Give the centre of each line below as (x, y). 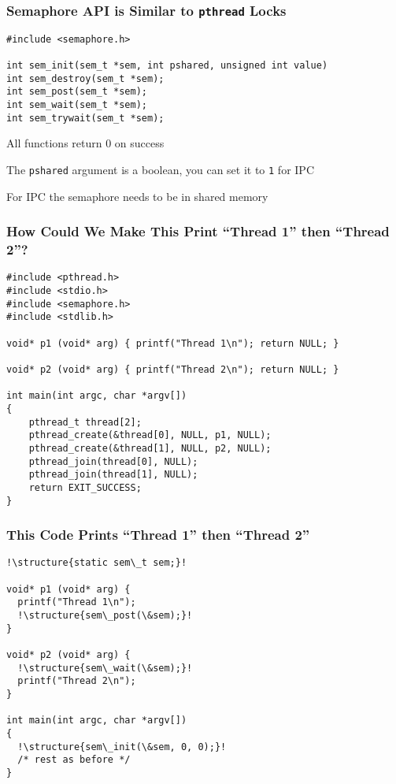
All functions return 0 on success (85, 143)
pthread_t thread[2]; (85, 422)
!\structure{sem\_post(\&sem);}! (105, 616)
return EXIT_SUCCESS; (85, 487)
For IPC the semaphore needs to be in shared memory (137, 196)
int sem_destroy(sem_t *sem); (85, 78)
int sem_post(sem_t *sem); (77, 92)
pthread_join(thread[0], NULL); (113, 461)
